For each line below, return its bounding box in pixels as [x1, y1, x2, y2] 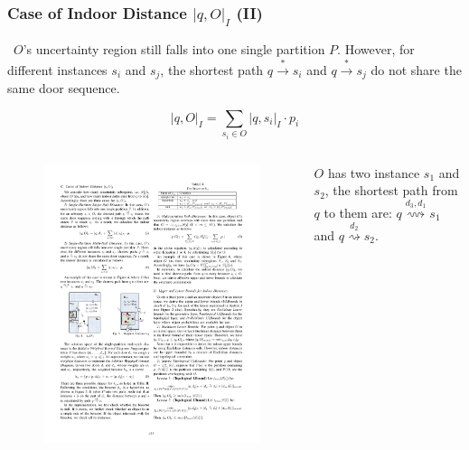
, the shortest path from [324, 181, 458, 200]
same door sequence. [7, 79, 120, 98]
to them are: [324, 203, 392, 222]
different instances [7, 60, 108, 79]
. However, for [337, 40, 415, 59]
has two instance [327, 163, 420, 182]
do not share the [371, 60, 462, 79]
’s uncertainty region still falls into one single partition [23, 40, 325, 59]
